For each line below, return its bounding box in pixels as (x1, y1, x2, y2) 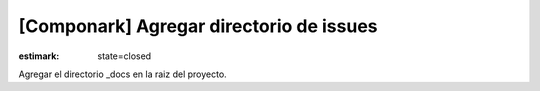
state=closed (97, 50, 152, 62)
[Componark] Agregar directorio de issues (18, 15, 378, 37)
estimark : (18, 50, 60, 62)
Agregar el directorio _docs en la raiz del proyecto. (18, 68, 227, 80)
